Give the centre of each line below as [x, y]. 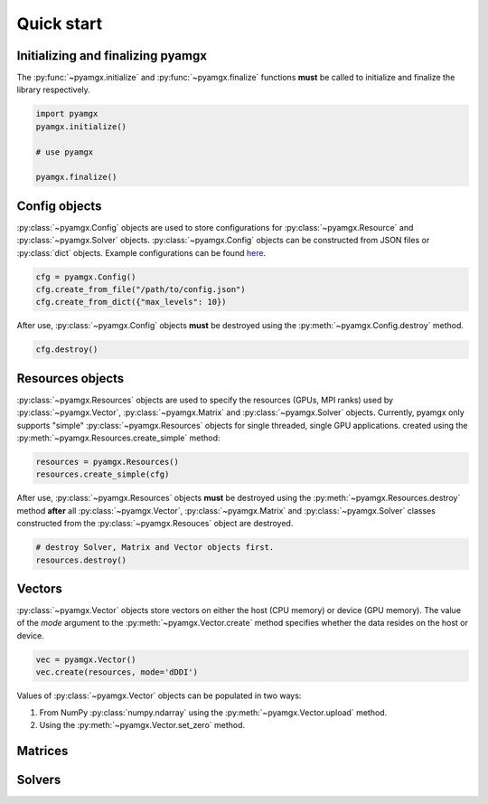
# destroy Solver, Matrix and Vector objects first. [155, 548]
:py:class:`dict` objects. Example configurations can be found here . [141, 252]
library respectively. [53, 90]
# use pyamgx [65, 152]
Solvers [39, 779]
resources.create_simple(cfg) [103, 474]
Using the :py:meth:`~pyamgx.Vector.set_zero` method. [142, 725]
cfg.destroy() [67, 350]
